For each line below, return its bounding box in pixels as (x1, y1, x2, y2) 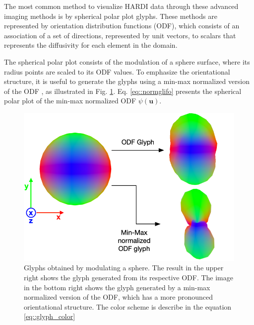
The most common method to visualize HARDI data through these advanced (4, 1, 239, 11)
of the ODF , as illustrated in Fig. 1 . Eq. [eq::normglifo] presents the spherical (4, 85, 242, 96)
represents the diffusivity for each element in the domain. (4, 40, 178, 50)
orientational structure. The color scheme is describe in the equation (24, 301, 232, 312)
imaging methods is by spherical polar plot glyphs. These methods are (4, 10, 217, 21)
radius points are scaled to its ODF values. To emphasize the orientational (4, 66, 230, 77)
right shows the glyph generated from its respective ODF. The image (24, 272, 233, 283)
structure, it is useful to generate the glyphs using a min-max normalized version (4, 76, 250, 86)
